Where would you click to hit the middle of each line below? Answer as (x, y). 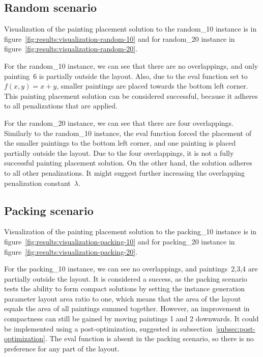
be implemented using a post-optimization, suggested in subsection (108, 328)
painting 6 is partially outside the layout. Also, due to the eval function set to (126, 76)
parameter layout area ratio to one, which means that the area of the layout (123, 298)
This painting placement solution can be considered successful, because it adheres (131, 95)
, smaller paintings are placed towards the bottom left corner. (152, 86)
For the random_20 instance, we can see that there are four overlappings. (119, 122)
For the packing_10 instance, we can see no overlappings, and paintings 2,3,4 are (131, 269)
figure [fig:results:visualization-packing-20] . (71, 251)
